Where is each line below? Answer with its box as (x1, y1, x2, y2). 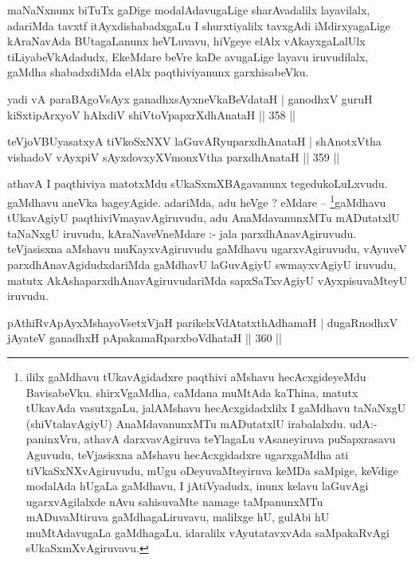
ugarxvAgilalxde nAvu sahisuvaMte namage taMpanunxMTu (25, 493, 323, 509)
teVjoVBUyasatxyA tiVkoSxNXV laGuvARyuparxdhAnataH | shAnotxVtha (7, 133, 382, 150)
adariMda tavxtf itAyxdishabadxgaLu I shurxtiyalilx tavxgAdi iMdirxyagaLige (7, 17, 391, 33)
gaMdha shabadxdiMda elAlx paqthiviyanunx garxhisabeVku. (7, 64, 309, 80)
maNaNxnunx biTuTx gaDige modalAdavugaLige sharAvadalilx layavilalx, (7, 2, 370, 18)
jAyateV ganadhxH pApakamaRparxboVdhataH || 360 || (7, 329, 282, 346)
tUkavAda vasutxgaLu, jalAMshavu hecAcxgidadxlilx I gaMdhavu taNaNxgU (25, 399, 406, 416)
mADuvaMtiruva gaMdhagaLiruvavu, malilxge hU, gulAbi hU (25, 508, 330, 525)
